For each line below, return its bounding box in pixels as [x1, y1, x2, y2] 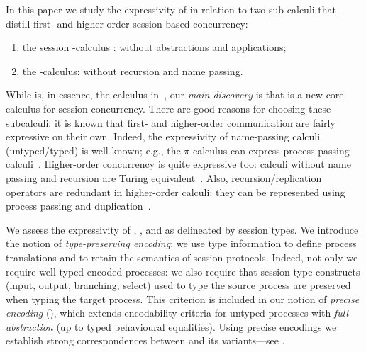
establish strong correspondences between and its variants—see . [6, 333, 285, 348]
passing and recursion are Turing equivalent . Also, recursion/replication [6, 170, 322, 185]
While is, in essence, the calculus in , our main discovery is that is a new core [6, 87, 344, 102]
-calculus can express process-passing [189, 142, 350, 157]
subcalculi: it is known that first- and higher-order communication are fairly [6, 115, 335, 130]
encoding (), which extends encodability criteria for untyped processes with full [6, 305, 349, 320]
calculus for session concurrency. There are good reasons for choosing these [6, 101, 331, 115]
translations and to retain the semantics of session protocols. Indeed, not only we [6, 249, 358, 264]
